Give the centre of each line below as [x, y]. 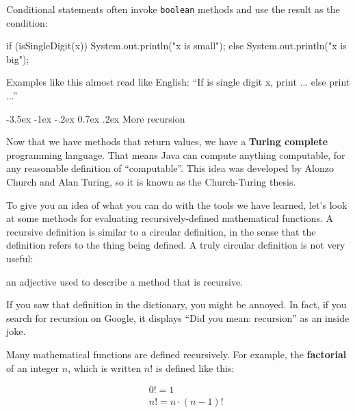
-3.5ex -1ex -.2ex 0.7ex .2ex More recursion [96, 118]
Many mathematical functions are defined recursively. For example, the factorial [176, 354]
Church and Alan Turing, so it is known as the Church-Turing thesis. [151, 182]
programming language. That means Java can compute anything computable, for [176, 154]
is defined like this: [195, 367]
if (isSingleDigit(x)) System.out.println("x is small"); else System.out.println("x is [176, 46]
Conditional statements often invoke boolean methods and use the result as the [173, 9]
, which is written [105, 367]
